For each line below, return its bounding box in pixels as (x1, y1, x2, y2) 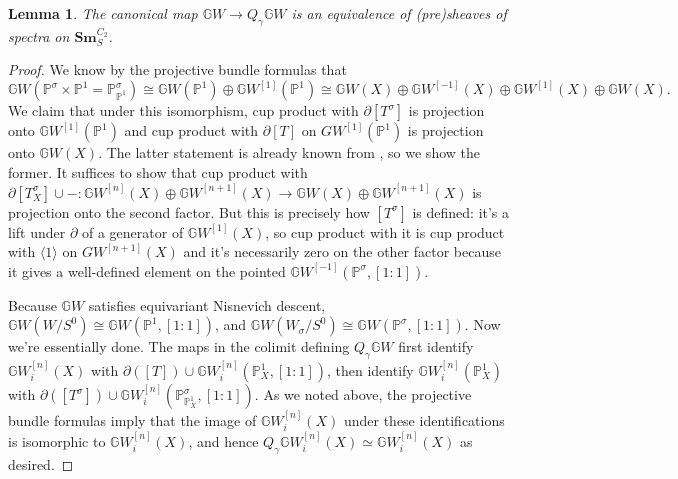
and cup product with (124, 120, 259, 141)
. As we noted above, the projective (254, 384, 472, 404)
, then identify (326, 360, 414, 380)
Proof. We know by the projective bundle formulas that (8, 59, 347, 80)
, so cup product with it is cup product (265, 221, 505, 242)
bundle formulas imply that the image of (8, 409, 257, 430)
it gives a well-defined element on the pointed (8, 260, 286, 281)
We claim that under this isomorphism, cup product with (8, 100, 359, 121)
